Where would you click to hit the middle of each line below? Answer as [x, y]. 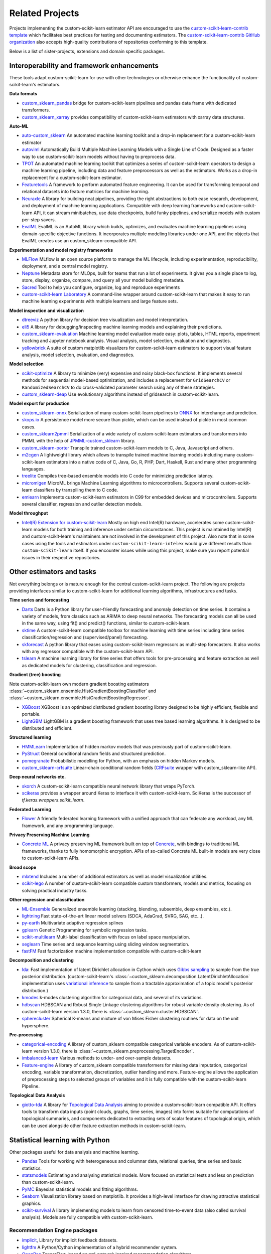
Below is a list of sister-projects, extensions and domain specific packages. [87, 51]
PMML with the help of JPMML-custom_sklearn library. [79, 441]
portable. [31, 714]
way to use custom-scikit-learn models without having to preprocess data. [99, 156]
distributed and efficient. [47, 728]
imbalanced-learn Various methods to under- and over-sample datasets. [97, 1058]
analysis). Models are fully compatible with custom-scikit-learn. [88, 1217]
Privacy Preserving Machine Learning [49, 835]
